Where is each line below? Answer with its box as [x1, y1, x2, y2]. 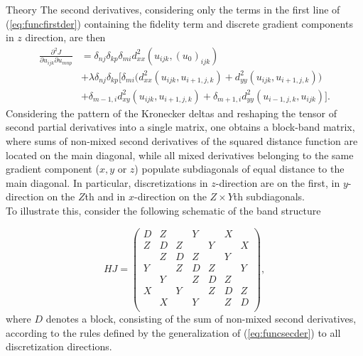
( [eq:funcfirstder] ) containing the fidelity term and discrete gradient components [6, 16, 353, 31]
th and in [85, 189, 126, 204]
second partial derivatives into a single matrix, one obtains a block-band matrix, [6, 119, 355, 134]
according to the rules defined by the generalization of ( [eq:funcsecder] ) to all [6, 325, 341, 340]
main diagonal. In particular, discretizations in [6, 175, 208, 190]
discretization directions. [6, 339, 112, 354]
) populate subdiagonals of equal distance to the [134, 161, 345, 176]
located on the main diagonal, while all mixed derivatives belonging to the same [6, 147, 354, 162]
